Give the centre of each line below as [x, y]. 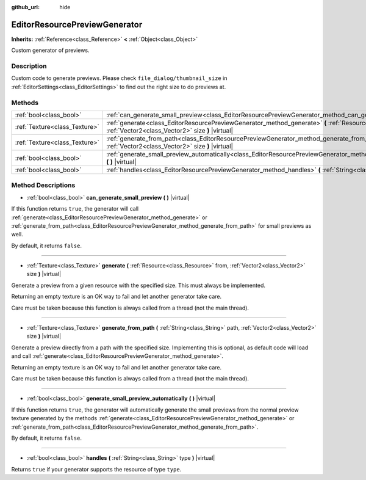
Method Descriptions [43, 185]
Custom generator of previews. [50, 50]
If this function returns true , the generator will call [75, 209]
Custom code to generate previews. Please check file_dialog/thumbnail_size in [119, 78]
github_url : [25, 7]
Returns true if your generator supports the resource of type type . [96, 469]
